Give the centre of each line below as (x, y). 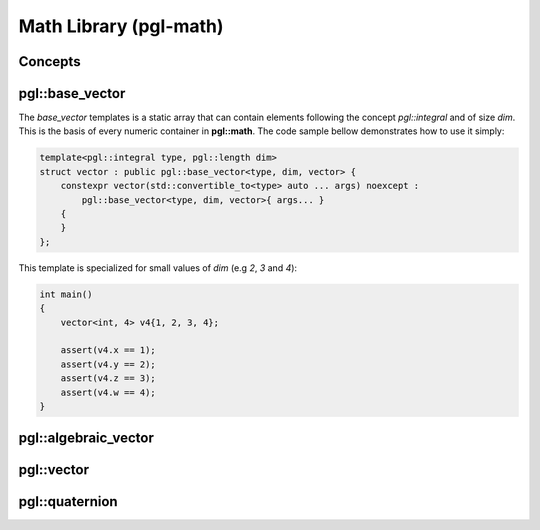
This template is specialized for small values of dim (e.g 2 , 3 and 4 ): (158, 267)
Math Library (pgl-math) (121, 26)
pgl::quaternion (68, 501)
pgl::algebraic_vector (86, 438)
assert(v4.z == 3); (108, 378)
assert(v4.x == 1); (108, 350)
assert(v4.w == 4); (108, 392)
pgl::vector (54, 470)
